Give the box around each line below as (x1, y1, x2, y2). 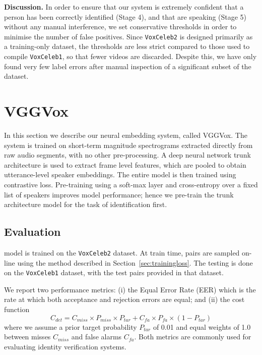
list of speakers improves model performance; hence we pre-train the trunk (4, 189, 234, 199)
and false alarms (71, 331, 122, 342)
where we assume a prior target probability (4, 321, 137, 332)
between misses (4, 331, 51, 342)
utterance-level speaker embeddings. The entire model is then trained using (4, 169, 236, 180)
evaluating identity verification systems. (4, 341, 126, 351)
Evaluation (4, 224, 61, 239)
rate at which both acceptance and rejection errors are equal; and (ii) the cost (4, 294, 245, 305)
